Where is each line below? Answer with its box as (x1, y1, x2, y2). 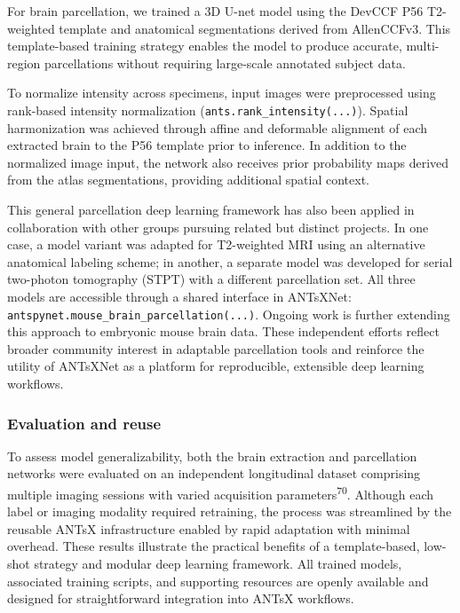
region (7, 53, 41, 72)
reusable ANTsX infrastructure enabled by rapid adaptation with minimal (7, 519, 410, 538)
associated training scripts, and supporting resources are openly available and (7, 571, 429, 590)
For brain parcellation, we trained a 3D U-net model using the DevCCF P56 (7, 2, 424, 20)
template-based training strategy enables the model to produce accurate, (7, 36, 402, 55)
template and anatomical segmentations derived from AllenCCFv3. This (59, 19, 451, 37)
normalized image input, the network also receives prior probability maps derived (7, 153, 449, 171)
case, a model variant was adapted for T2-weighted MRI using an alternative (7, 235, 425, 254)
